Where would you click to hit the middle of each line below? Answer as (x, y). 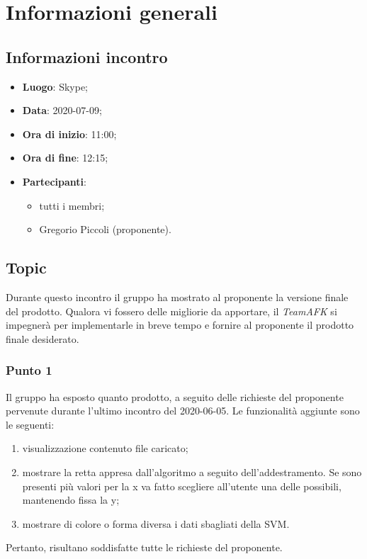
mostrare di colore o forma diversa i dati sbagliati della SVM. (156, 523)
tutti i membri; (72, 205)
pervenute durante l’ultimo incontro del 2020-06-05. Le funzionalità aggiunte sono (183, 411)
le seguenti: (30, 424)
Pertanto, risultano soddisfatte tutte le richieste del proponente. (144, 547)
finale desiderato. (43, 338)
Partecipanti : (54, 181)
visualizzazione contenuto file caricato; (105, 448)
